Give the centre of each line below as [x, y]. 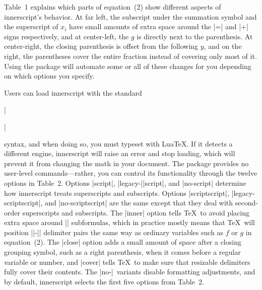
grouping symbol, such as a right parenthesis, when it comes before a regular [122, 252]
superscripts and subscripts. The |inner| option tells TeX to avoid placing [136, 212]
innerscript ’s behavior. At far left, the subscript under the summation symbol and [130, 16]
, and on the [223, 46]
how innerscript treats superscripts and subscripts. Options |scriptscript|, [117, 193]
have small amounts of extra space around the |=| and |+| [159, 26]
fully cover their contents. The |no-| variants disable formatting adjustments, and [130, 272]
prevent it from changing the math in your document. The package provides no [126, 163]
